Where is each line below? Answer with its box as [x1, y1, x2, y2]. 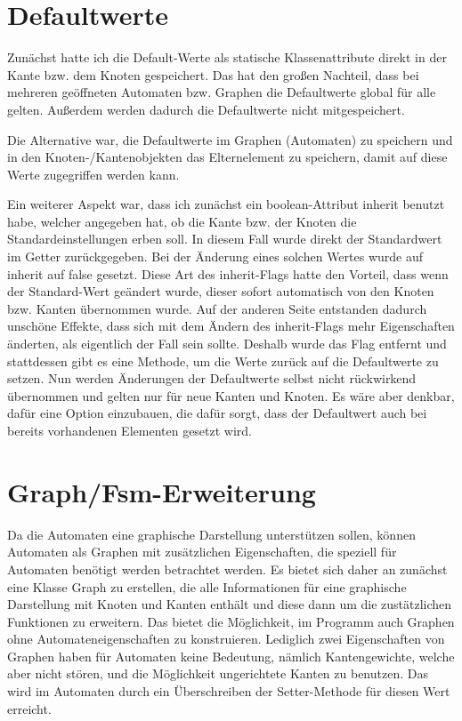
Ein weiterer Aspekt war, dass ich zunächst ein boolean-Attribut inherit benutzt [7, 195, 445, 213]
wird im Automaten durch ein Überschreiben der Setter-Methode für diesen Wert [7, 682, 450, 701]
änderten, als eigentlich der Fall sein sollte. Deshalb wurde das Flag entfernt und [7, 334, 447, 353]
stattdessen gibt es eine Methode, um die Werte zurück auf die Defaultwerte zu [7, 351, 439, 370]
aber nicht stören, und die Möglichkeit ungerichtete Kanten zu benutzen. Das [7, 664, 428, 683]
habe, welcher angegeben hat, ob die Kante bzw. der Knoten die [7, 212, 357, 230]
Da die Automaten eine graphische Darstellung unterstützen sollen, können [7, 525, 416, 543]
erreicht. [7, 699, 52, 717]
